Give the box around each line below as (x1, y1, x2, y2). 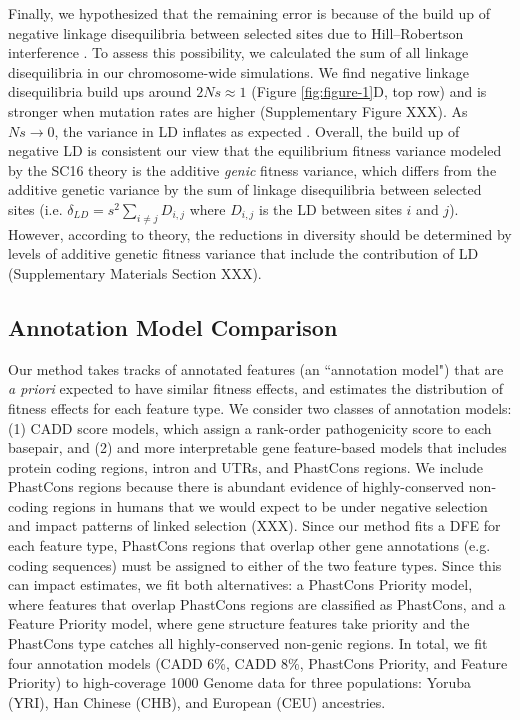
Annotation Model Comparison (8, 311, 338, 342)
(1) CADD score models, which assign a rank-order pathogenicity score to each (8, 417, 492, 438)
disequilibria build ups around (8, 81, 192, 102)
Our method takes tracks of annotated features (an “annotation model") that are (8, 358, 504, 379)
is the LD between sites (259, 198, 402, 219)
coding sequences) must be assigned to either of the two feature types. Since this (8, 554, 502, 575)
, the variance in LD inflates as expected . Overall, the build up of (54, 120, 460, 141)
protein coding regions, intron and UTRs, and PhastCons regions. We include (8, 456, 484, 477)
